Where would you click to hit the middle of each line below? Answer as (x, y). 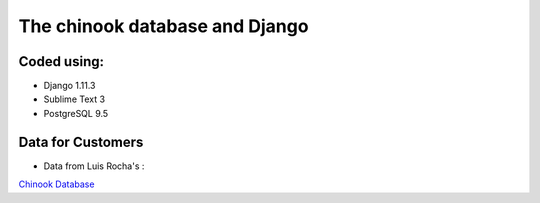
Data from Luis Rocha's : (94, 166)
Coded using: (61, 61)
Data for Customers (81, 141)
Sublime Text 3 (74, 99)
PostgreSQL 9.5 (76, 113)
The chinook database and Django (163, 26)
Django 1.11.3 (69, 86)
